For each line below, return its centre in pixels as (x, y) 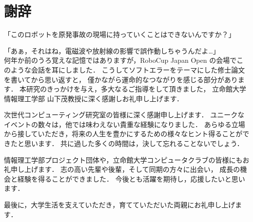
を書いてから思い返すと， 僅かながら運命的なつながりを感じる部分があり (121, 79)
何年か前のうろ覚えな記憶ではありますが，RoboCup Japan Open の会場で (120, 60)
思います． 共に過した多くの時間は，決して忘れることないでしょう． (134, 143)
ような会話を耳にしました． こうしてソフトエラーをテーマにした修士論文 (128, 69)
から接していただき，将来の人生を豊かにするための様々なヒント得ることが (123, 134)
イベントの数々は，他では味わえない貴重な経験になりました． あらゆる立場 (125, 124)
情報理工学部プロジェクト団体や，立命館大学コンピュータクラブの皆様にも (123, 159)
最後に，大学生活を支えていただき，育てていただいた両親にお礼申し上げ (120, 205)
